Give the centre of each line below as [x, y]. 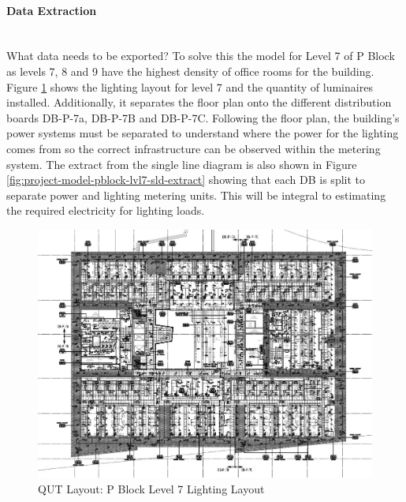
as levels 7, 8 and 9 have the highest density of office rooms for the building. [190, 71]
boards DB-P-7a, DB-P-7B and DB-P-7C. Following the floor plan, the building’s [203, 117]
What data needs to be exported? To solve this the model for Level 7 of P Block [201, 56]
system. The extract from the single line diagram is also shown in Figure [182, 164]
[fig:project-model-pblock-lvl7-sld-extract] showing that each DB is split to [186, 180]
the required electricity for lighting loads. [106, 210]
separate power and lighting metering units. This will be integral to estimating [196, 195]
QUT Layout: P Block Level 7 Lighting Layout [151, 488]
